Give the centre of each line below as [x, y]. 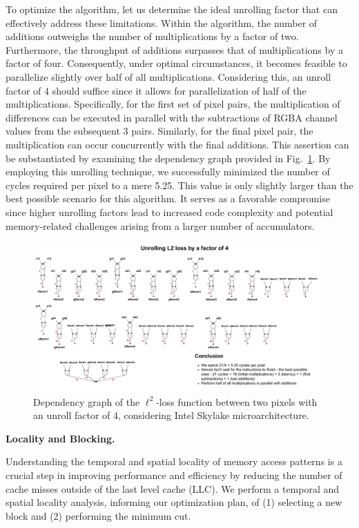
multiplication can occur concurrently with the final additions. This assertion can [177, 144]
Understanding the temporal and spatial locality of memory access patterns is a [174, 461]
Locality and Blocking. [60, 438]
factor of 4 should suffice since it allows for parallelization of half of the [156, 90]
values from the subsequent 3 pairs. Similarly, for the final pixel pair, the [159, 131]
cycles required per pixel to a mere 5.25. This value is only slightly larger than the [179, 185]
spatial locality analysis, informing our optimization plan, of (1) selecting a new [174, 502]
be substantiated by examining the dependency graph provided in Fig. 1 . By [168, 158]
